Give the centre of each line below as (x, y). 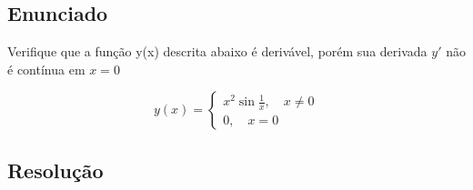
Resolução (55, 170)
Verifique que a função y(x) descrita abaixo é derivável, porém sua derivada (217, 51)
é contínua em (46, 69)
